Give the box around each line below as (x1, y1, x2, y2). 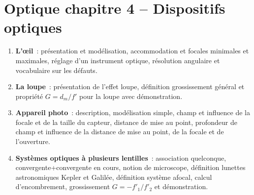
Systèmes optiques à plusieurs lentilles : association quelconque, (15, 152, 226, 163)
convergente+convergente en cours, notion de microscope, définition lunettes (15, 162, 246, 172)
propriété (15, 91, 43, 101)
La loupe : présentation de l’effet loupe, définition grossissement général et (15, 81, 245, 92)
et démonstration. (154, 181, 208, 192)
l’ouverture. (15, 136, 50, 146)
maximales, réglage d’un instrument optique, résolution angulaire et (15, 55, 220, 65)
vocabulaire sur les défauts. (15, 65, 97, 75)
